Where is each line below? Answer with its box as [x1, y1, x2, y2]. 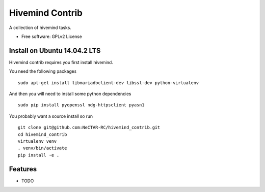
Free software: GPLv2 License [21, 33, 82, 39]
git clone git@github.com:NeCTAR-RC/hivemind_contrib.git [18, 125, 160, 130]
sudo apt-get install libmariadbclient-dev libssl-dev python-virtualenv [18, 80, 199, 86]
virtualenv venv [18, 138, 57, 144]
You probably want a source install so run [9, 113, 93, 119]
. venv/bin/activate [18, 145, 67, 151]
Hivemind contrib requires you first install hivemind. [9, 59, 113, 65]
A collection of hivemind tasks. [9, 25, 71, 31]
